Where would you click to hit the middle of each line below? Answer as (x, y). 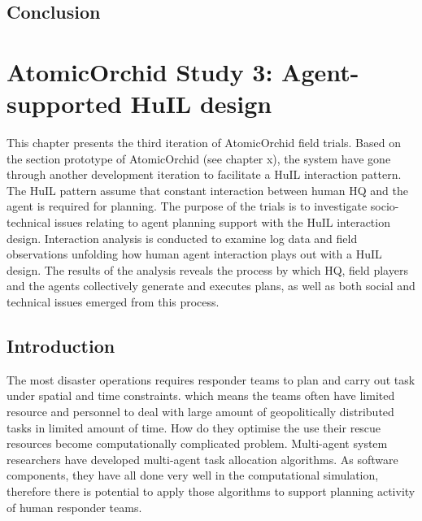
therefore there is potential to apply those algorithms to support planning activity (211, 491)
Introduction (61, 346)
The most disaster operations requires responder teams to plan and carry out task (211, 379)
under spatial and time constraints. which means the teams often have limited (201, 395)
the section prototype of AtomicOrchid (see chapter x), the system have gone (199, 158)
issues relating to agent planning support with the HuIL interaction (222, 222)
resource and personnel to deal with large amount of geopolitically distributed (200, 412)
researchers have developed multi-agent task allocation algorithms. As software (202, 459)
